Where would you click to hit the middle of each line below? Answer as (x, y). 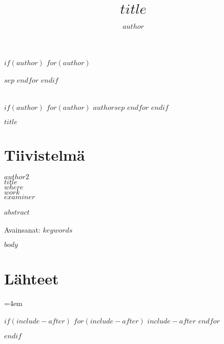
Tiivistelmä (45, 154)
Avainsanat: (22, 229)
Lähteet (32, 279)
